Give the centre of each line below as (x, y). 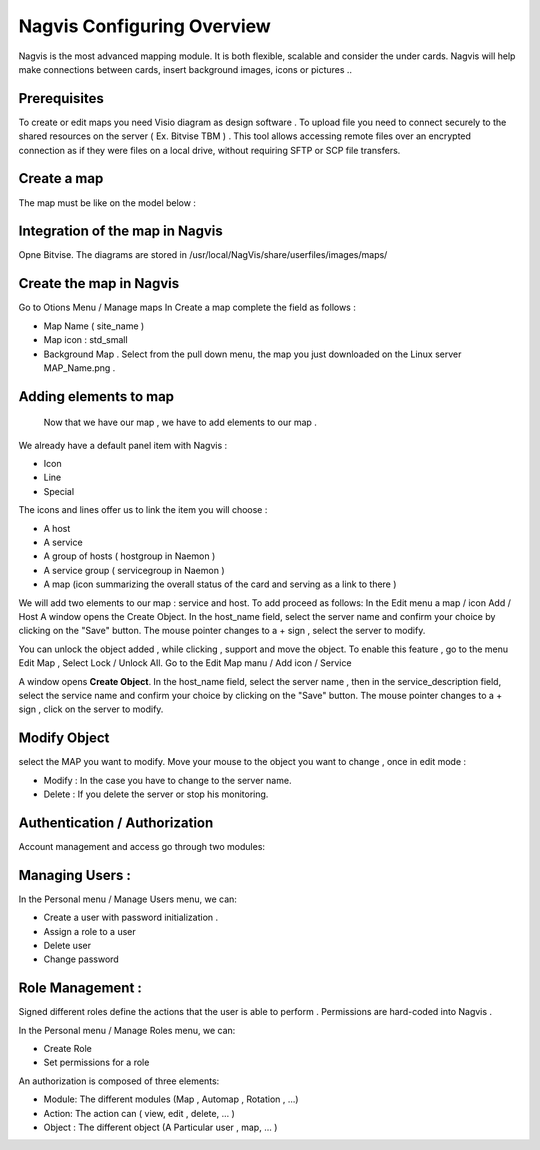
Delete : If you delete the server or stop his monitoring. (156, 794)
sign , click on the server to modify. (91, 709)
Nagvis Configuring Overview (145, 26)
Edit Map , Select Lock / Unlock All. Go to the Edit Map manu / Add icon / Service (185, 663)
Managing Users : (75, 875)
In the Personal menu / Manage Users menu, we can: (127, 899)
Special (59, 491)
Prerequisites (61, 98)
